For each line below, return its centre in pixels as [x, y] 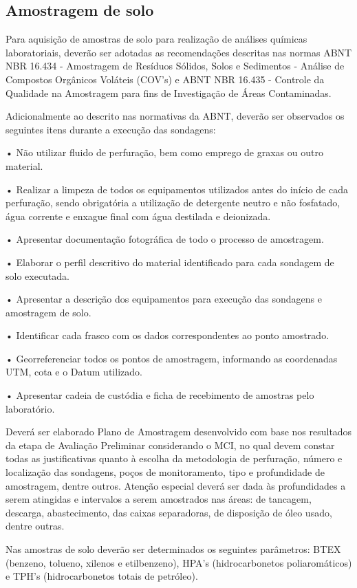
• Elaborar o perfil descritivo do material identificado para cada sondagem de [170, 262]
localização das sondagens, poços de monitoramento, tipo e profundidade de [165, 472]
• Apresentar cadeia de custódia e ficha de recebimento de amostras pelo [160, 395]
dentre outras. [35, 526]
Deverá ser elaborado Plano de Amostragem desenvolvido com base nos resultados [179, 432]
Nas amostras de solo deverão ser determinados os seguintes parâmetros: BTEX [173, 549]
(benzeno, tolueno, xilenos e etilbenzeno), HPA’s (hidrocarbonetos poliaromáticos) [179, 562]
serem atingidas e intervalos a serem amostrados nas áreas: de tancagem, [159, 499]
